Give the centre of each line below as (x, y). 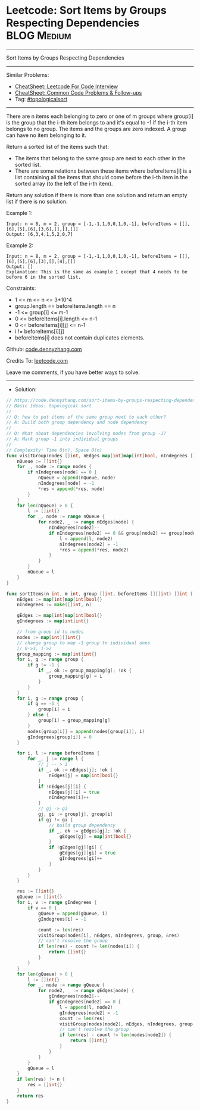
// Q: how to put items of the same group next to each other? (86, 417)
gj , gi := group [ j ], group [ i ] (75, 814)
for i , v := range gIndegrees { (57, 903)
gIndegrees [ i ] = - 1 (62, 919)
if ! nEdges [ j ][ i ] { (62, 787)
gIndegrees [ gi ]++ (81, 859)
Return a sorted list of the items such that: (57, 146)
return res (30, 1096)
